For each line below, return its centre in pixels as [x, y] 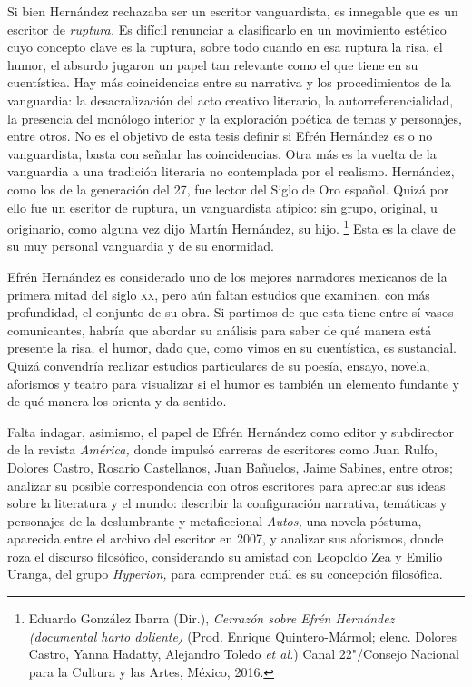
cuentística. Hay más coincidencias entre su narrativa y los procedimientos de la [229, 82]
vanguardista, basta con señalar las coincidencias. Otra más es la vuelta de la [222, 153]
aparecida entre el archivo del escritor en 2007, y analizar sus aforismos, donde [226, 538]
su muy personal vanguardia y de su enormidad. [141, 246]
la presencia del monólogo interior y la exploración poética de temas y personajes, [235, 118]
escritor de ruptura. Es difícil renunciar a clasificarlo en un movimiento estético [227, 29]
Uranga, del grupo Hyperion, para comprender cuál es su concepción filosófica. [225, 574]
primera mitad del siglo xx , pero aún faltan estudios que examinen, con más [219, 294]
